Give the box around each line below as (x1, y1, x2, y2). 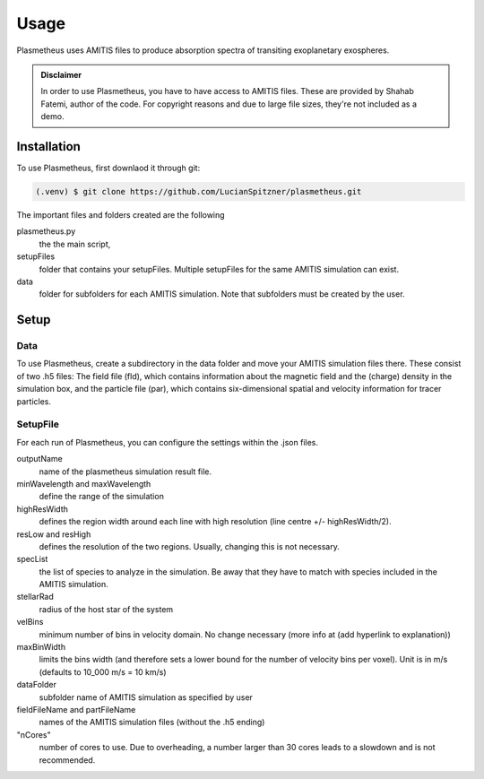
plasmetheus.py (16, 226, 76, 237)
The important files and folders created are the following (16, 209, 225, 220)
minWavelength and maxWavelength (16, 478, 151, 489)
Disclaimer (40, 69, 82, 80)
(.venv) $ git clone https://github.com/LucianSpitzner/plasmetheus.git (35, 186, 362, 196)
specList (16, 554, 48, 565)
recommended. (39, 754, 96, 766)
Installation (16, 139, 81, 154)
